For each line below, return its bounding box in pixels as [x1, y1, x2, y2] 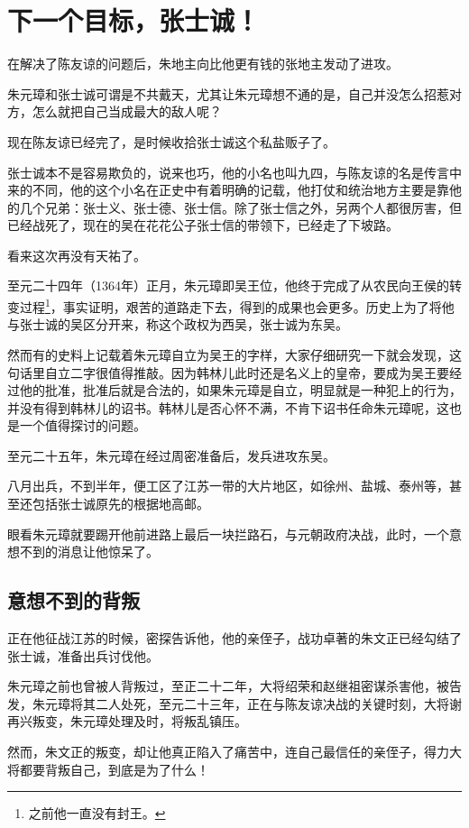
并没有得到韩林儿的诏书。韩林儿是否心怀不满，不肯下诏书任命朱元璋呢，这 [7, 398, 449, 417]
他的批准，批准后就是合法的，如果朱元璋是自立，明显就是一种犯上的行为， [19, 381, 462, 400]
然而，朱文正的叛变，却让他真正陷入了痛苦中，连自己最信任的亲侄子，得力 [7, 742, 449, 761]
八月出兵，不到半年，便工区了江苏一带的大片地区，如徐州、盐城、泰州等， [7, 476, 449, 495]
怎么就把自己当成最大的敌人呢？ [32, 102, 222, 121]
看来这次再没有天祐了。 [7, 245, 146, 264]
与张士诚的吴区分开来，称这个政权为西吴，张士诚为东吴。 [7, 315, 348, 334]
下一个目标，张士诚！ [7, 2, 261, 39]
